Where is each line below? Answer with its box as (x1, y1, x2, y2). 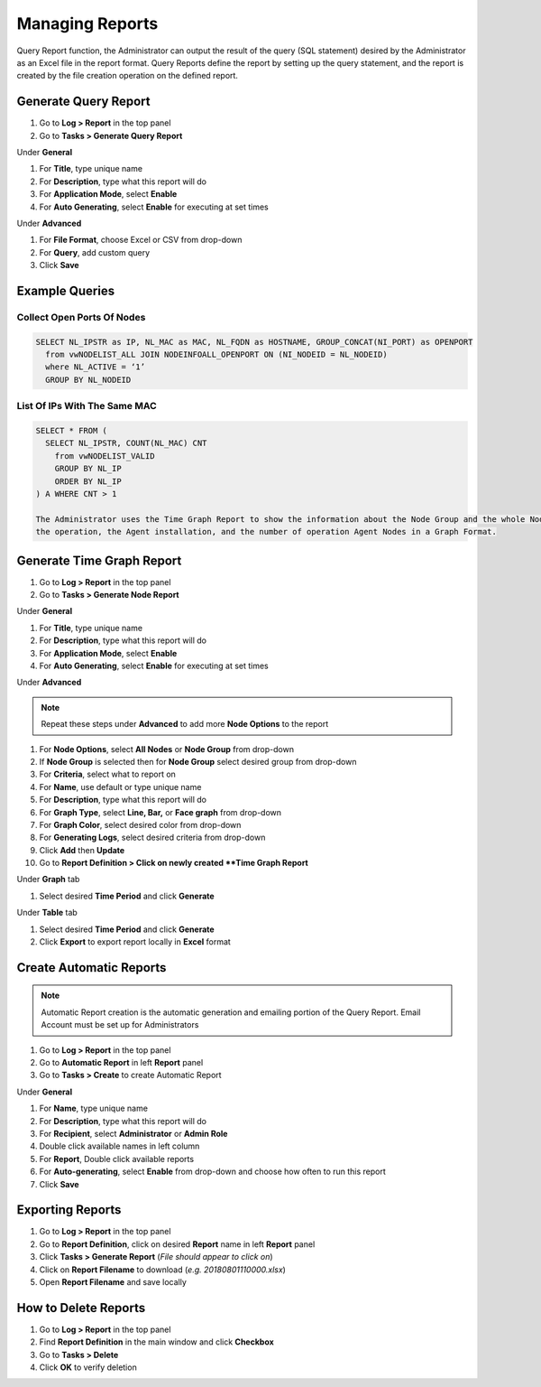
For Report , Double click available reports (39, 1153, 194, 1164)
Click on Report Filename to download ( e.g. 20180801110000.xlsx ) (39, 1264, 286, 1275)
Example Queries (16, 283, 115, 298)
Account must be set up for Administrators (41, 1019, 199, 1030)
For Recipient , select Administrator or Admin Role (39, 1128, 228, 1139)
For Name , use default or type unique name (39, 781, 202, 792)
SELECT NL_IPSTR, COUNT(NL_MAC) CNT (45, 438, 207, 449)
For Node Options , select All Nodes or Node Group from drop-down (39, 743, 295, 754)
